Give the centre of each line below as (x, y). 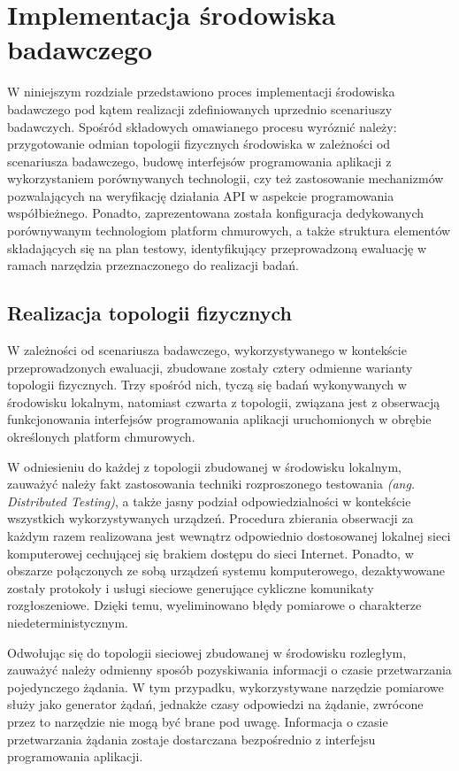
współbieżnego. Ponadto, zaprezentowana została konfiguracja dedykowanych (216, 213)
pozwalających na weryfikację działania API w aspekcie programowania (201, 195)
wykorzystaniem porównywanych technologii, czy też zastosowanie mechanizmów (226, 178)
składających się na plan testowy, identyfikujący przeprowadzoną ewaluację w (217, 247)
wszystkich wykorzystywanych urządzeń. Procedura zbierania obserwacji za (210, 518)
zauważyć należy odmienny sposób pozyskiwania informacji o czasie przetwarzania (229, 670)
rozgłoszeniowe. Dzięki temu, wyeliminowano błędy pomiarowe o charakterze (214, 605)
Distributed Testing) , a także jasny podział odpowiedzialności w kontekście (209, 501)
